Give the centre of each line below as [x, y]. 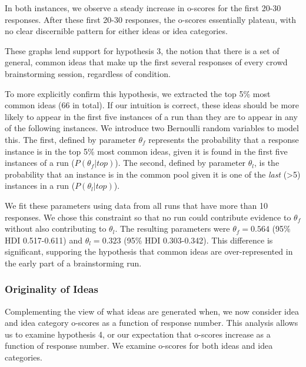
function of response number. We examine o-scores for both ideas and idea [139, 346]
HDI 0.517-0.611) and [44, 240]
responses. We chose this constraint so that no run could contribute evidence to [148, 217]
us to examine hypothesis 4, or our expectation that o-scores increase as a [138, 334]
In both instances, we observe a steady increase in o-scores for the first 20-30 [143, 8]
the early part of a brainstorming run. [73, 263]
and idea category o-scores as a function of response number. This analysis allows [152, 323]
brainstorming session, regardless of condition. [88, 73]
